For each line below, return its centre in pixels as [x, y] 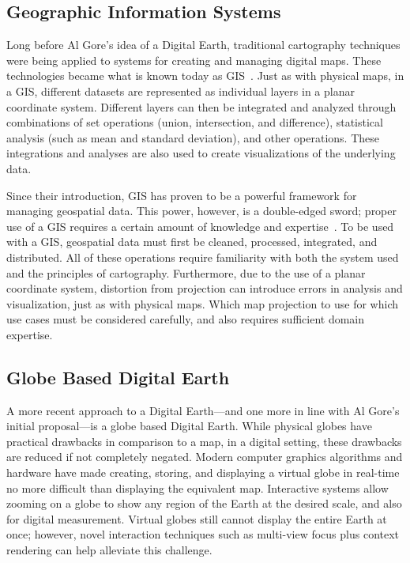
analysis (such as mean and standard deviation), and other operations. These [193, 137]
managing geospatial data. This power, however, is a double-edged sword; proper [202, 211]
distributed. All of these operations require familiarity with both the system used [203, 257]
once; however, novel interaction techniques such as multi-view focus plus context [203, 534]
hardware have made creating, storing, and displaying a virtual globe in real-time [203, 472]
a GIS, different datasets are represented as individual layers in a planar [181, 91]
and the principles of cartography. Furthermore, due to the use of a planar [186, 272]
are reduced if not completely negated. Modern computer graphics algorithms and [205, 457]
